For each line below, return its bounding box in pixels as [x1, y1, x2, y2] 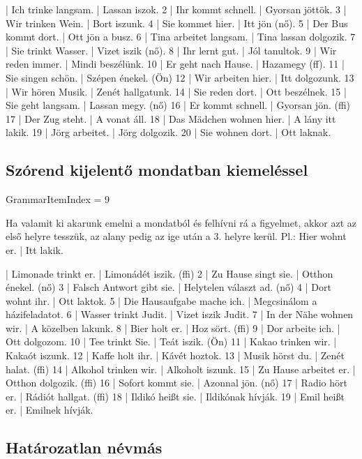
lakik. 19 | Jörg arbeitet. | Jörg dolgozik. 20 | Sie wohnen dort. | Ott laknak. [6, 125, 331, 140]
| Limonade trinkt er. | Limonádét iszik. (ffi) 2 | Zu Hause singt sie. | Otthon [6, 266, 333, 280]
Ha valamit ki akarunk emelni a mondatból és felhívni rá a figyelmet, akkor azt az [6, 215, 357, 229]
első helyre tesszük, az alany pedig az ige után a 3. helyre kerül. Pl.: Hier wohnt [6, 229, 347, 243]
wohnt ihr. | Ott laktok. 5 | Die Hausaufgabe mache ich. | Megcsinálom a [6, 293, 317, 308]
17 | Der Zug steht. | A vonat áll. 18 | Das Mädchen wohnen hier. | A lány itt [6, 111, 336, 126]
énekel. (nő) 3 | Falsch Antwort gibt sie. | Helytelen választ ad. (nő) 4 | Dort [6, 280, 331, 294]
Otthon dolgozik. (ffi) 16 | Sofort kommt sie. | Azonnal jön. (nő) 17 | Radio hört [6, 375, 347, 390]
